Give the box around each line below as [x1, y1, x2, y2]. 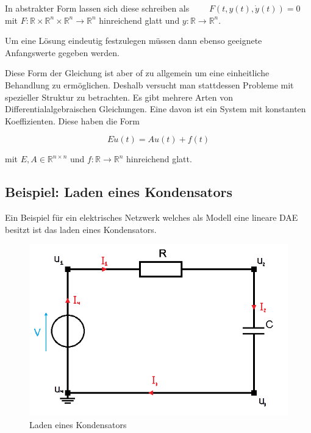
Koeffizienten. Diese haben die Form [5, 114, 140, 127]
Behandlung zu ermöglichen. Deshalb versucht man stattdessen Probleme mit [5, 78, 294, 91]
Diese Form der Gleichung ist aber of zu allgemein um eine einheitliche [5, 66, 270, 79]
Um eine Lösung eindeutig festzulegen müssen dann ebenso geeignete [5, 34, 262, 47]
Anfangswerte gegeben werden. [5, 46, 120, 59]
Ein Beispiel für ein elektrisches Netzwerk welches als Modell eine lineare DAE [5, 211, 298, 224]
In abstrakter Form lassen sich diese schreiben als [5, 2, 190, 14]
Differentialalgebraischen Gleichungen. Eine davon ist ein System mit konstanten [5, 102, 306, 115]
